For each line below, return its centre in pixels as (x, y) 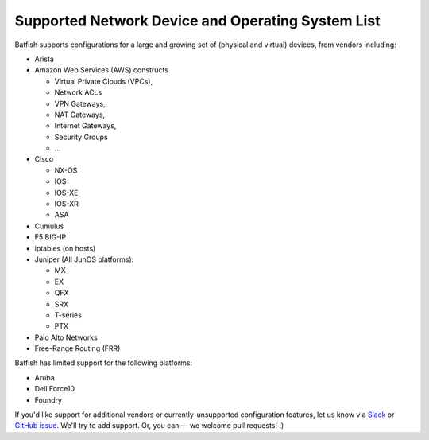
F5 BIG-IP (50, 237)
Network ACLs (78, 92)
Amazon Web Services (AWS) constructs (101, 70)
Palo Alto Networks (66, 337)
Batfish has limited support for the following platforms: (104, 363)
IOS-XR (66, 204)
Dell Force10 (55, 389)
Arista (44, 59)
